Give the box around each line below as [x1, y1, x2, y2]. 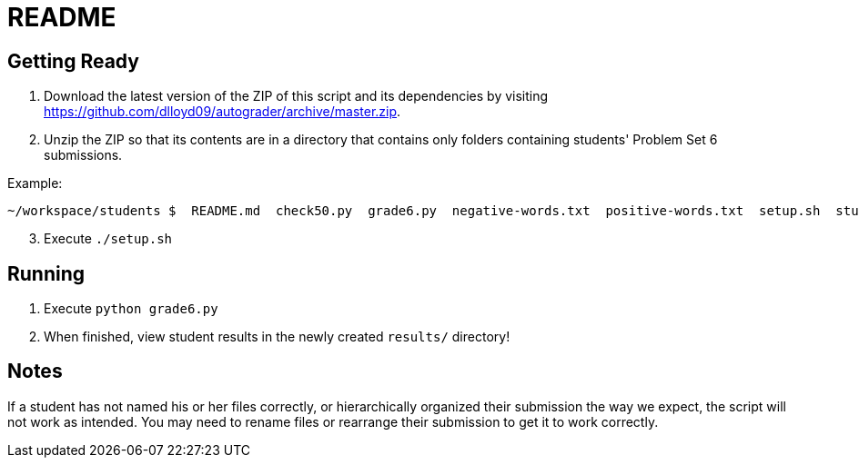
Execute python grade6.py [44, 301, 218, 317]
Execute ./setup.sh [44, 231, 173, 247]
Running [7, 262, 86, 285]
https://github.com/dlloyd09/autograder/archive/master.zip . [44, 104, 401, 120]
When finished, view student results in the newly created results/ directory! [44, 329, 510, 345]
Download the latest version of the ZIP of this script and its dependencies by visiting [44, 88, 549, 104]
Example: [7, 175, 63, 192]
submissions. [44, 147, 123, 163]
